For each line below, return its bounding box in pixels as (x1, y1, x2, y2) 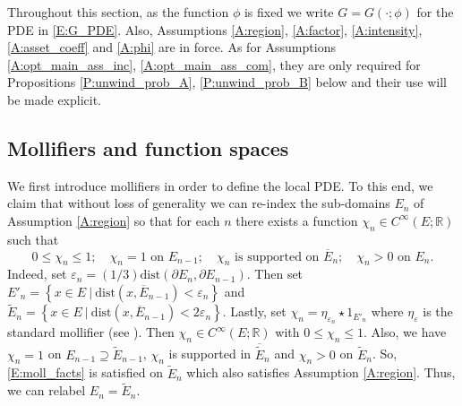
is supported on (235, 250, 320, 263)
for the (416, 3, 454, 21)
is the (423, 302, 453, 321)
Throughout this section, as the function (7, 3, 229, 21)
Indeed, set (7, 264, 67, 283)
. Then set (246, 264, 304, 283)
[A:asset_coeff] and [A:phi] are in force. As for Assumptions (7, 38, 336, 56)
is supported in (168, 344, 252, 363)
